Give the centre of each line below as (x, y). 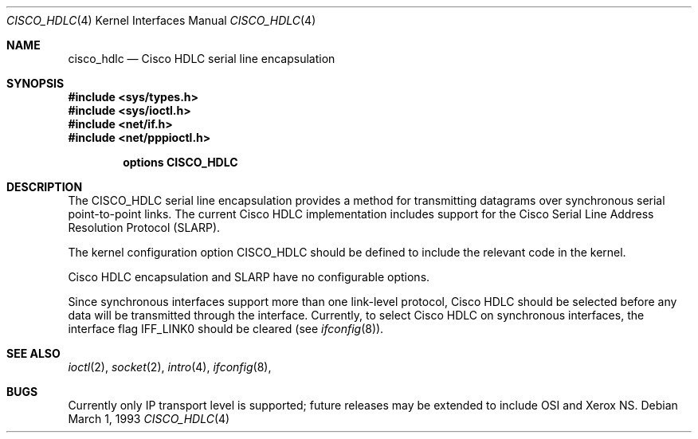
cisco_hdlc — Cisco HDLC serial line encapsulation (202, 59)
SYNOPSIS (35, 83)
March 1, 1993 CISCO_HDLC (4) (149, 419)
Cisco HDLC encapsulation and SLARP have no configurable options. (249, 277)
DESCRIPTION (45, 187)
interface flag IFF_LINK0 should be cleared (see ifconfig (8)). (226, 329)
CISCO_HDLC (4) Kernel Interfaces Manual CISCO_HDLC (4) (161, 20)
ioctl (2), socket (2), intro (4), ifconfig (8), (170, 367)
